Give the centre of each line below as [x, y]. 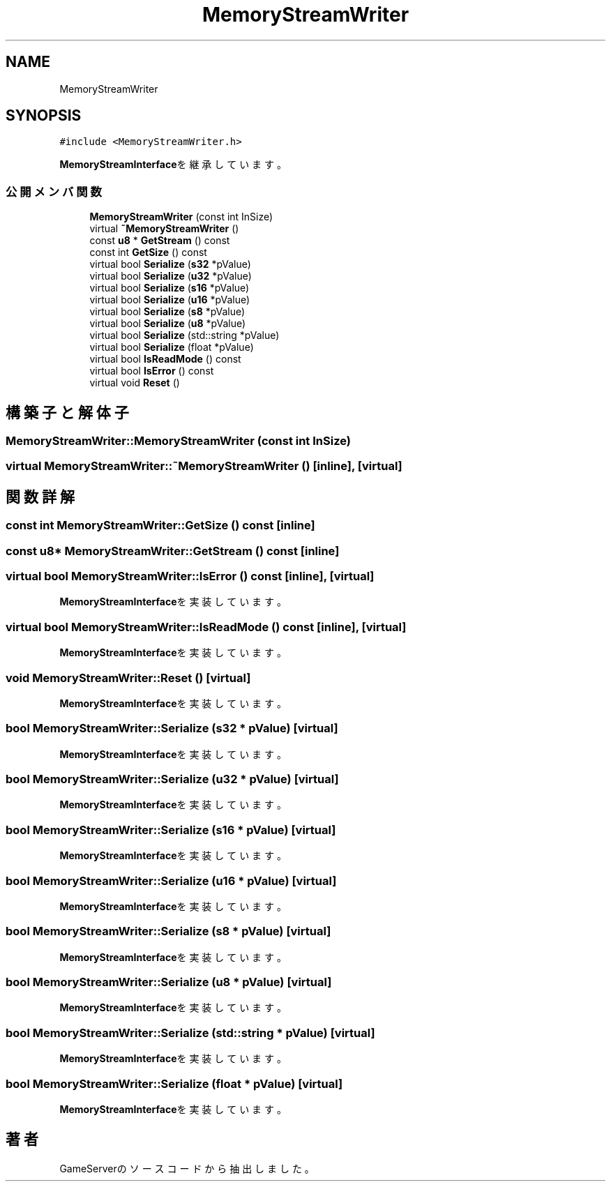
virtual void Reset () [135, 383]
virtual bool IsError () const [152, 371]
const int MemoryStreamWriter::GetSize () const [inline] [160, 526]
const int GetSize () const [148, 252]
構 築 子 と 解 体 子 [67, 412]
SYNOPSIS [44, 116]
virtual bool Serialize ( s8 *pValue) [167, 312]
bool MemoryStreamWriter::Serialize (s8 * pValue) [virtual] [168, 931]
